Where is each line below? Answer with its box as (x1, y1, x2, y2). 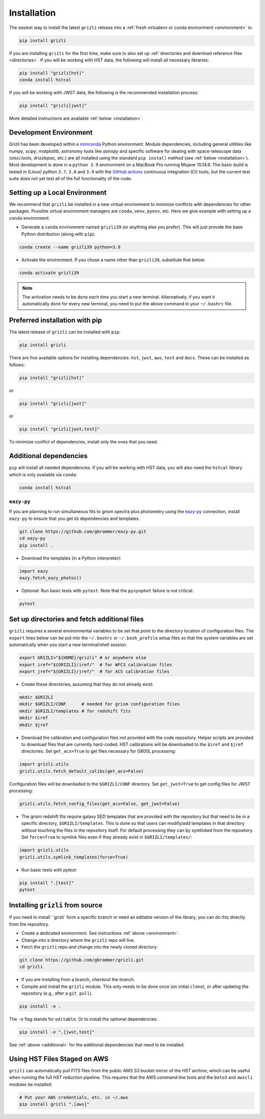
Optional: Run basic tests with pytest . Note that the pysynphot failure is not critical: (21, 587, 194, 594)
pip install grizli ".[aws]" (19, 1101, 90, 1107)
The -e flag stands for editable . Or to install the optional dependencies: (9, 1016, 158, 1022)
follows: (9, 361, 25, 368)
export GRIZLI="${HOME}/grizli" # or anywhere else (19, 655, 147, 660)
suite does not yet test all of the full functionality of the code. (9, 176, 132, 182)
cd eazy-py (19, 536, 46, 541)
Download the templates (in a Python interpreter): (21, 555, 122, 561)
